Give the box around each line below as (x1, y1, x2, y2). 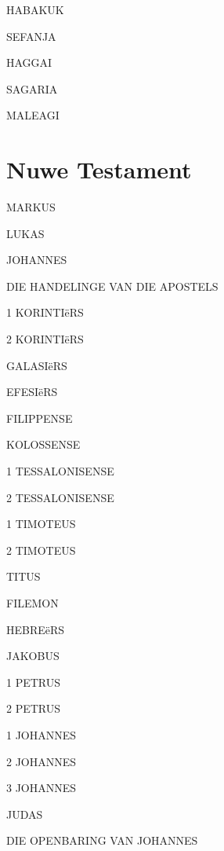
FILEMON (6, 595, 59, 611)
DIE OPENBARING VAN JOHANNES (6, 832, 198, 849)
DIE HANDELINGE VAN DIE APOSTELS (6, 277, 219, 294)
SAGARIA (6, 80, 58, 97)
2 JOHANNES (6, 753, 77, 769)
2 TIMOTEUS (6, 541, 76, 558)
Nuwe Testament (6, 153, 192, 185)
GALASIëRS (6, 357, 67, 373)
